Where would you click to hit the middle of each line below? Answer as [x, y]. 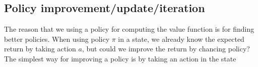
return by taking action [40, 49]
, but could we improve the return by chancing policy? [166, 49]
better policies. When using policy [57, 39]
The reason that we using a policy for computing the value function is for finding [129, 29]
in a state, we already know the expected [181, 39]
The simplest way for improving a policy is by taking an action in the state [120, 58]
